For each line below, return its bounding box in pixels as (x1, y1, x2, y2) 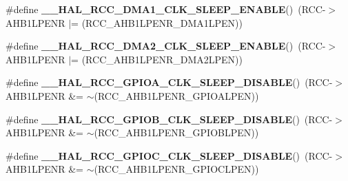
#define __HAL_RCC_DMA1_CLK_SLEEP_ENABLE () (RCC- (6, 2, 326, 16)
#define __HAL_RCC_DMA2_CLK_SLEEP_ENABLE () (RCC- (6, 39, 326, 53)
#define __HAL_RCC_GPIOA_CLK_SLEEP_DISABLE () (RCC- (6, 75, 333, 89)
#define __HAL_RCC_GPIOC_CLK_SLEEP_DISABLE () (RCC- (6, 148, 333, 162)
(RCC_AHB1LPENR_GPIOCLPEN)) (94, 162, 259, 176)
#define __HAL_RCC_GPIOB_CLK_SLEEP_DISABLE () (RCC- (6, 111, 333, 126)
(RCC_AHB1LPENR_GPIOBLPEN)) (94, 125, 259, 140)
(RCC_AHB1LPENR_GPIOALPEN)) (94, 88, 259, 103)
